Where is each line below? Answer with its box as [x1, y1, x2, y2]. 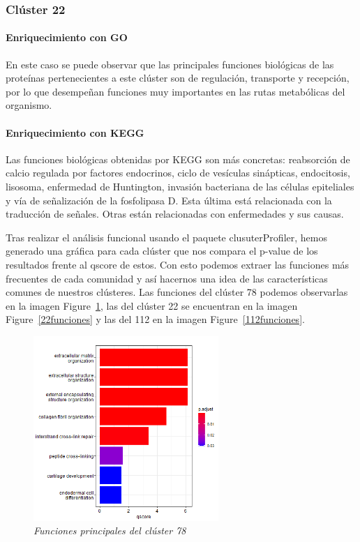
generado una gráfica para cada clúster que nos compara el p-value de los [6, 243, 318, 258]
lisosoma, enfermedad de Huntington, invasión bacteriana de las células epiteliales [6, 179, 354, 193]
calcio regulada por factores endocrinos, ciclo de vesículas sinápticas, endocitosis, [6, 165, 350, 180]
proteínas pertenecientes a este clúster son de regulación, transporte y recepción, [6, 70, 350, 85]
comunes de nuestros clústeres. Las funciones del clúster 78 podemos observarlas [6, 285, 348, 299]
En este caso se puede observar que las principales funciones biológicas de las [6, 57, 334, 71]
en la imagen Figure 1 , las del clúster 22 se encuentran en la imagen [6, 298, 298, 313]
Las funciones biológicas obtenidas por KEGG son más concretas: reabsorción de [6, 151, 350, 166]
